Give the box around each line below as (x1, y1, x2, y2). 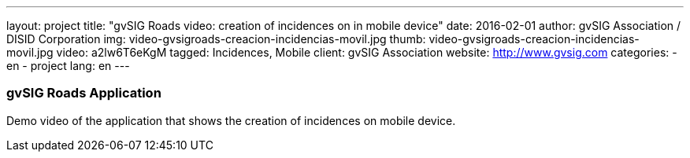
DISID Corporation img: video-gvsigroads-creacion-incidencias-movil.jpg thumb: (6, 32, 426, 46)
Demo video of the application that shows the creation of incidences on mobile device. (6, 113, 456, 127)
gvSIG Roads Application (6, 85, 161, 101)
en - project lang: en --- (6, 59, 130, 72)
